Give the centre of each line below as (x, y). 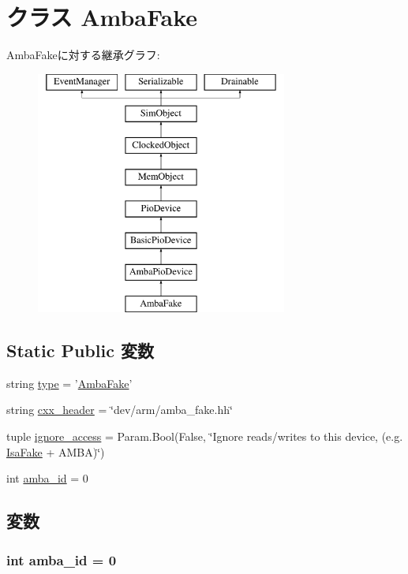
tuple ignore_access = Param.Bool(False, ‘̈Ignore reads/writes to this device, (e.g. (205, 436)
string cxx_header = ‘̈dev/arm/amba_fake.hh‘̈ (120, 410)
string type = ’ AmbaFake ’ (69, 383)
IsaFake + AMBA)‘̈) (56, 451)
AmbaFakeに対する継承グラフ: (83, 55)
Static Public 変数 (80, 350)
